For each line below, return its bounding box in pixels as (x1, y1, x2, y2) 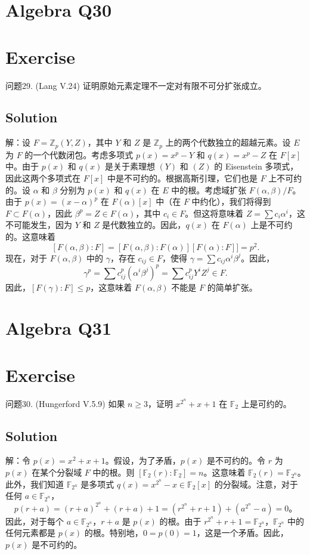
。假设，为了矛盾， (105, 454, 181, 467)
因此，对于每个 (5, 514, 64, 527)
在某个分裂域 (32, 466, 82, 479)
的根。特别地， (84, 526, 143, 539)
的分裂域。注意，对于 (214, 477, 298, 490)
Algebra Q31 (5, 316, 112, 340)
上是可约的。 (241, 397, 292, 409)
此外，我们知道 (5, 477, 64, 490)
